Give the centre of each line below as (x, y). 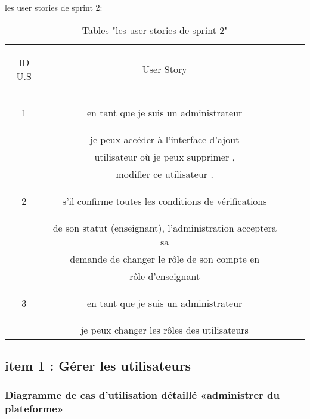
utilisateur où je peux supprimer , (165, 156)
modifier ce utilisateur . (165, 174)
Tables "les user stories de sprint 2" (155, 30)
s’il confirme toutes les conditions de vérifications (165, 201)
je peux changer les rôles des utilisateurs (165, 329)
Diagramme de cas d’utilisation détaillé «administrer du (142, 395)
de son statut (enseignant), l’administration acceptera (165, 227)
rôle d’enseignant (165, 276)
